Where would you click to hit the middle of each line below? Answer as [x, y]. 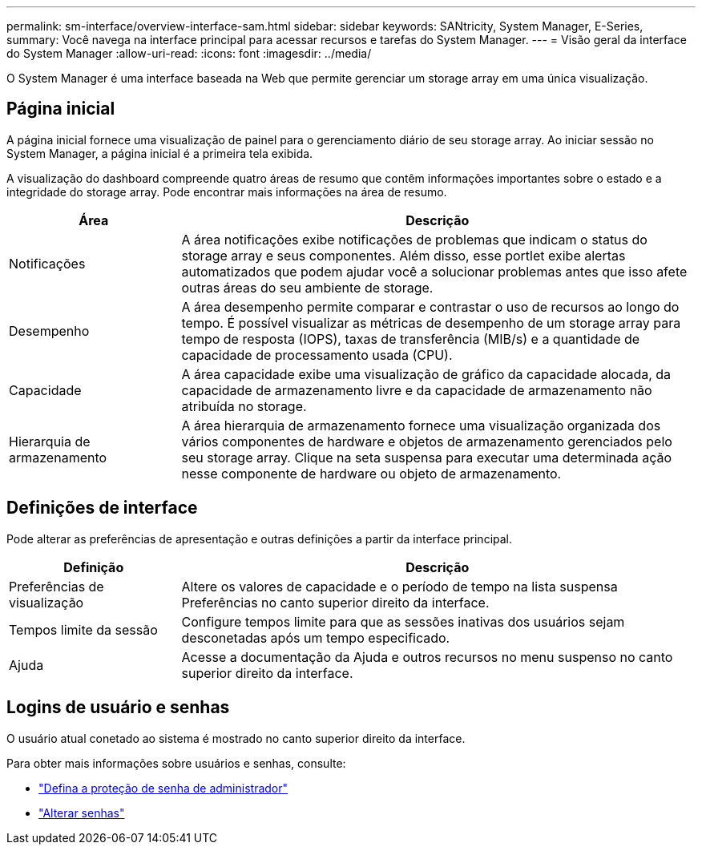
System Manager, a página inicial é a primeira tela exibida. [160, 153]
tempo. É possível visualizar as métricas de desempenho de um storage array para [431, 323]
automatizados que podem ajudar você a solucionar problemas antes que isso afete [434, 271]
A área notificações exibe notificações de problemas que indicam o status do [414, 239]
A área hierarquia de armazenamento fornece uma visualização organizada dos [421, 425]
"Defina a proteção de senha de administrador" [163, 788]
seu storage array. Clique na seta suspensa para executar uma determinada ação [427, 457]
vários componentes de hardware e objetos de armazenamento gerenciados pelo [427, 441]
